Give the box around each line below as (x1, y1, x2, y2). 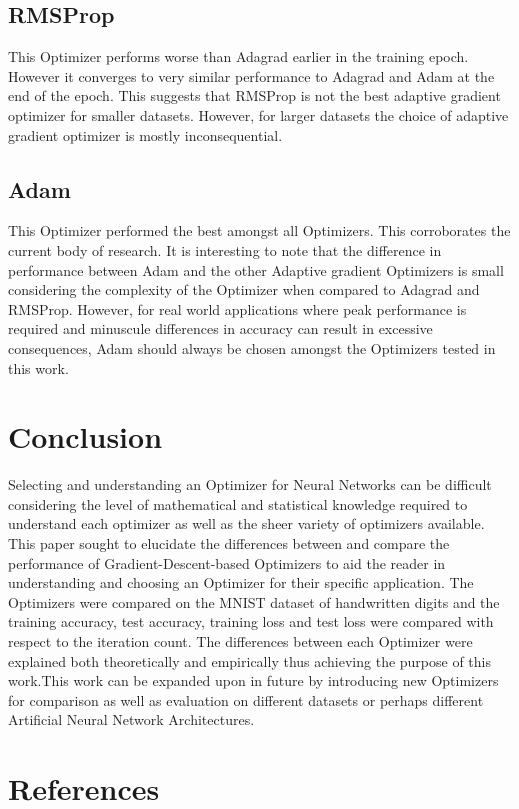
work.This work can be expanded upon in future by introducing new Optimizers (8, 670, 499, 691)
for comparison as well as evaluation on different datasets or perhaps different (8, 689, 484, 710)
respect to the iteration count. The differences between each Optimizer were (8, 631, 473, 651)
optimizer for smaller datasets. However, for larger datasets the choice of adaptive (8, 104, 509, 125)
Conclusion (8, 416, 163, 457)
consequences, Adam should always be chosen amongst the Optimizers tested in (8, 337, 496, 358)
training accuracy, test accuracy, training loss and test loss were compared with (8, 611, 494, 632)
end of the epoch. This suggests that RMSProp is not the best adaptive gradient (8, 85, 501, 106)
